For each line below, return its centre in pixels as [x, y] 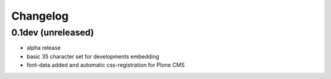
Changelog [40, 16]
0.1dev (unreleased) [53, 32]
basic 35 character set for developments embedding [93, 56]
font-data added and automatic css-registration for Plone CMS [106, 65]
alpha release [44, 48]
